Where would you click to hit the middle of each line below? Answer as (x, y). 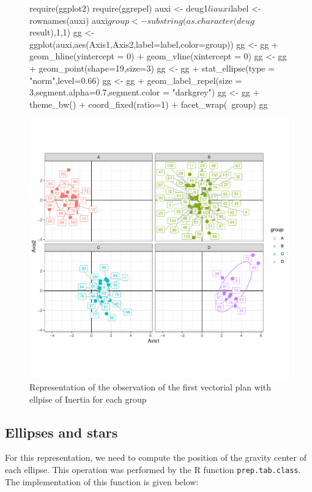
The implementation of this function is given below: (102, 481)
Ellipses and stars (61, 432)
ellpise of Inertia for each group (88, 399)
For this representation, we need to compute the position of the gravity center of (156, 457)
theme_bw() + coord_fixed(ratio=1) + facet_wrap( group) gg (149, 104)
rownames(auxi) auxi (69, 20)
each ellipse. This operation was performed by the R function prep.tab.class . (153, 469)
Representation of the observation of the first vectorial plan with (150, 386)
